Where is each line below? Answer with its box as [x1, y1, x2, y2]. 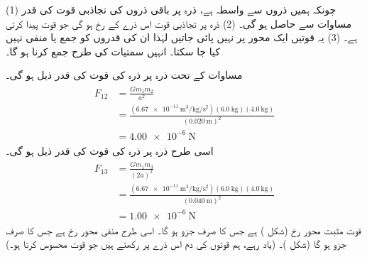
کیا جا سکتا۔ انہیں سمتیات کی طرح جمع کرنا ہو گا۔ [6, 43, 220, 58]
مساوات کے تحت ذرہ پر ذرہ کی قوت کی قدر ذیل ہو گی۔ [6, 67, 243, 82]
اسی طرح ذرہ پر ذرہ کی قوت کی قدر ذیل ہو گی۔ [6, 143, 214, 158]
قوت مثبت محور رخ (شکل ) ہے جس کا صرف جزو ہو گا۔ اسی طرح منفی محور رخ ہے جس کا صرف [6, 222, 361, 237]
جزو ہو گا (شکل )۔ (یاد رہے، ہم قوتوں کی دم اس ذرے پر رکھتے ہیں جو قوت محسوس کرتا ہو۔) [6, 236, 347, 251]
